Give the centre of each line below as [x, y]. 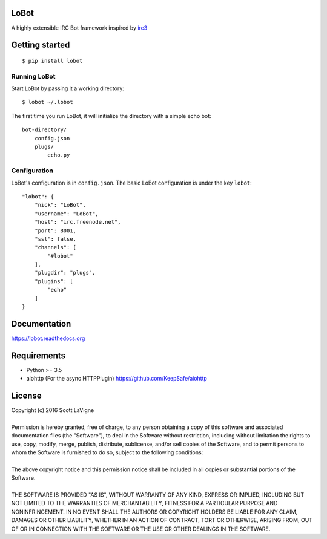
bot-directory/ [45, 130]
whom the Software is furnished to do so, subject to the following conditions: [107, 452]
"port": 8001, [55, 230]
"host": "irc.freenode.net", [78, 222]
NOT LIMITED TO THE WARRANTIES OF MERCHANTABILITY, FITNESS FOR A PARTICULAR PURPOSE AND [144, 503]
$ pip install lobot [52, 61]
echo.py [59, 155]
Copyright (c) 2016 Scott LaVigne [53, 410]
